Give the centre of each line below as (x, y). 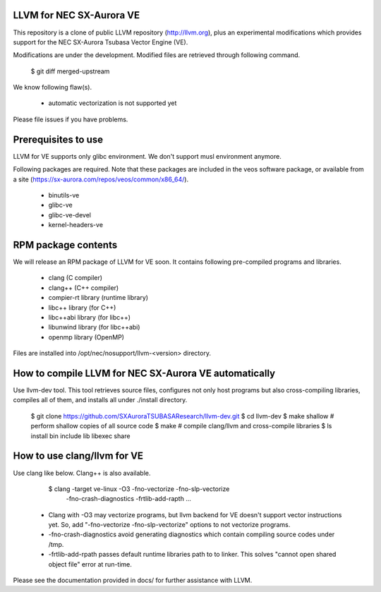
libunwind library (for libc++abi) (94, 327)
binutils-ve (64, 195)
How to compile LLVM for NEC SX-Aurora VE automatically (144, 373)
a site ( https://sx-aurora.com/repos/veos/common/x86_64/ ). (101, 179)
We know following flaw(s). (52, 87)
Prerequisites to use (58, 139)
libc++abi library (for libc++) (89, 317)
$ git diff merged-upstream (70, 71)
